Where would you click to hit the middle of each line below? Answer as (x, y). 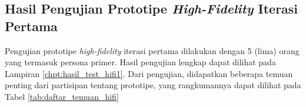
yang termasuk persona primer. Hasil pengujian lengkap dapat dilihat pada (140, 62)
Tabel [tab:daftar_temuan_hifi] (62, 96)
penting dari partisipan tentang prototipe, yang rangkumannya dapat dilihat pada (153, 85)
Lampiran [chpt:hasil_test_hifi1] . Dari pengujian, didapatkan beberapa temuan (149, 73)
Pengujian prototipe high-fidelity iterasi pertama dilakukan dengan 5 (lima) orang (152, 50)
